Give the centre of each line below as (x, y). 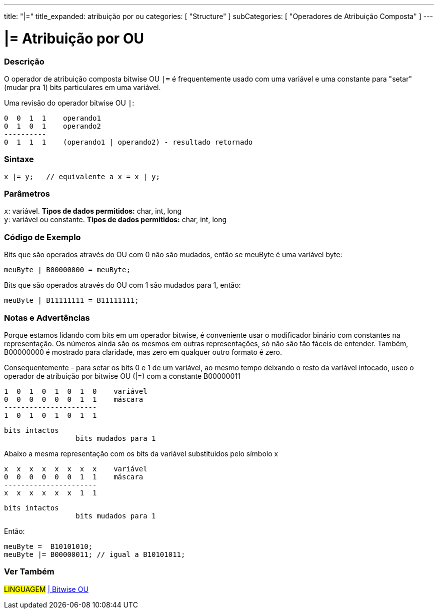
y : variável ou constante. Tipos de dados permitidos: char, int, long (115, 220)
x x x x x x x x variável (76, 469)
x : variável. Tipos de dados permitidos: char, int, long (93, 211)
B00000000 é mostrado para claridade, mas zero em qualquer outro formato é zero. (143, 352)
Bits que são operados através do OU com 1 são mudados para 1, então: (122, 285)
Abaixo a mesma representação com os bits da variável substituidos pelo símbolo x (141, 453)
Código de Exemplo (42, 237)
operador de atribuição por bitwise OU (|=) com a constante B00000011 (122, 376)
